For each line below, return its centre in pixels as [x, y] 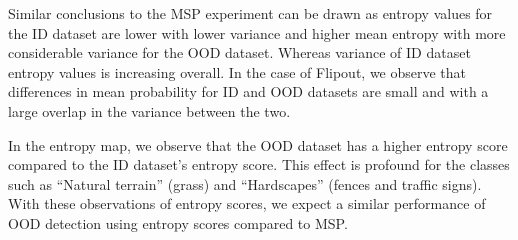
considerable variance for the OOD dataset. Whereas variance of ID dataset [239, 52]
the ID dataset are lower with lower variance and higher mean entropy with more [257, 32]
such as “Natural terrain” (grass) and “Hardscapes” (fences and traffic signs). [245, 183]
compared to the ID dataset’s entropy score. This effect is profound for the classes [259, 164]
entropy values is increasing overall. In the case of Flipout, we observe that [237, 71]
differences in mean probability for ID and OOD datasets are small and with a [248, 91]
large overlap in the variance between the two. [149, 110]
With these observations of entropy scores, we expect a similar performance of [247, 203]
